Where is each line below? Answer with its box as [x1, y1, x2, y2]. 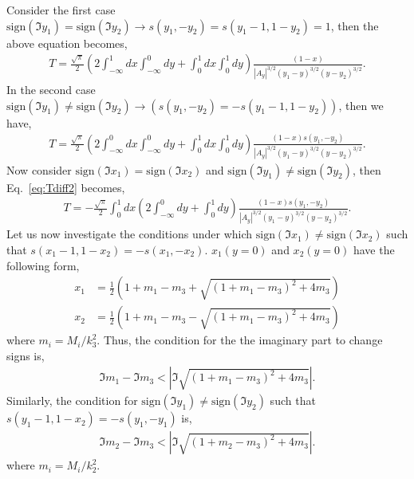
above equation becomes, [6, 34, 128, 51]
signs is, [6, 347, 45, 363]
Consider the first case [6, 2, 116, 18]
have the [353, 241, 395, 257]
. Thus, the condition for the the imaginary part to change [97, 332, 383, 348]
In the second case [6, 81, 96, 98]
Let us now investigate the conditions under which [6, 226, 253, 242]
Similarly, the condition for [6, 392, 138, 409]
